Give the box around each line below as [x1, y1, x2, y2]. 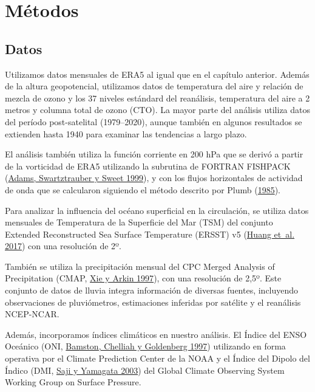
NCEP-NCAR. [5, 308, 59, 320]
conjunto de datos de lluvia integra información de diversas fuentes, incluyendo [5, 284, 299, 297]
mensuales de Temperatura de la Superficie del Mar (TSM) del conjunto [5, 216, 273, 229]
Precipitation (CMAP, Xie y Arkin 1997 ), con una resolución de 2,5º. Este [5, 272, 282, 284]
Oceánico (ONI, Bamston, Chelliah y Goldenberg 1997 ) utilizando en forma [5, 340, 286, 352]
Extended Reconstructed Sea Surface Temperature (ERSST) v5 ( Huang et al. [5, 227, 295, 240]
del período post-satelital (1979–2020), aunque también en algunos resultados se [5, 115, 302, 128]
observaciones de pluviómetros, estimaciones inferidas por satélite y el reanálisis [5, 295, 301, 308]
